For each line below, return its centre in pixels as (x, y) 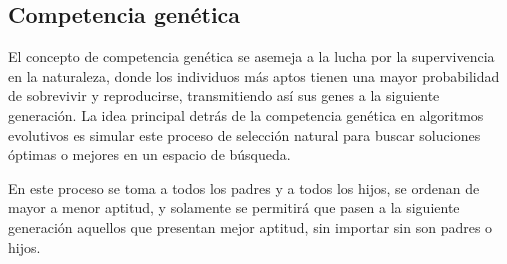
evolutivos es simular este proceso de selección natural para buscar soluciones (244, 134)
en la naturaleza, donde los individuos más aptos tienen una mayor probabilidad (254, 75)
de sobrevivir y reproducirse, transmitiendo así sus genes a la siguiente (224, 95)
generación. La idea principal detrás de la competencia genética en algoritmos (246, 114)
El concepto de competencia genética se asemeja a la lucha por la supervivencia (251, 56)
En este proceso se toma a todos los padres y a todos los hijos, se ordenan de (244, 187)
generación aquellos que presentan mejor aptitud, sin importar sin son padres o (250, 226)
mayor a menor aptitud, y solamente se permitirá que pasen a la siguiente (234, 207)
